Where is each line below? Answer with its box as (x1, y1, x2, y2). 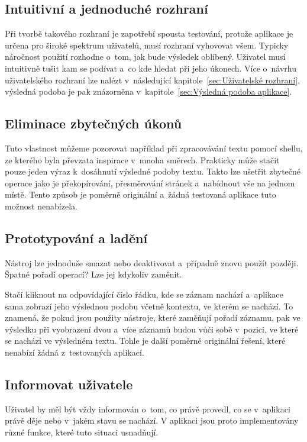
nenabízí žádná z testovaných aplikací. (5, 346, 144, 358)
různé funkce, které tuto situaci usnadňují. (5, 425, 159, 438)
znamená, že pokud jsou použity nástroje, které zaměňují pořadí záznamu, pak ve (5, 311, 300, 324)
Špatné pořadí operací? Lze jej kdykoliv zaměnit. (5, 268, 182, 280)
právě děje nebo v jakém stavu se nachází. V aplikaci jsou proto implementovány (5, 414, 299, 427)
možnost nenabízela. (5, 199, 77, 212)
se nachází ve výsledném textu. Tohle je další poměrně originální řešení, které (5, 334, 286, 347)
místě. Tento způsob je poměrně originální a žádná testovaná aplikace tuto (5, 188, 276, 201)
